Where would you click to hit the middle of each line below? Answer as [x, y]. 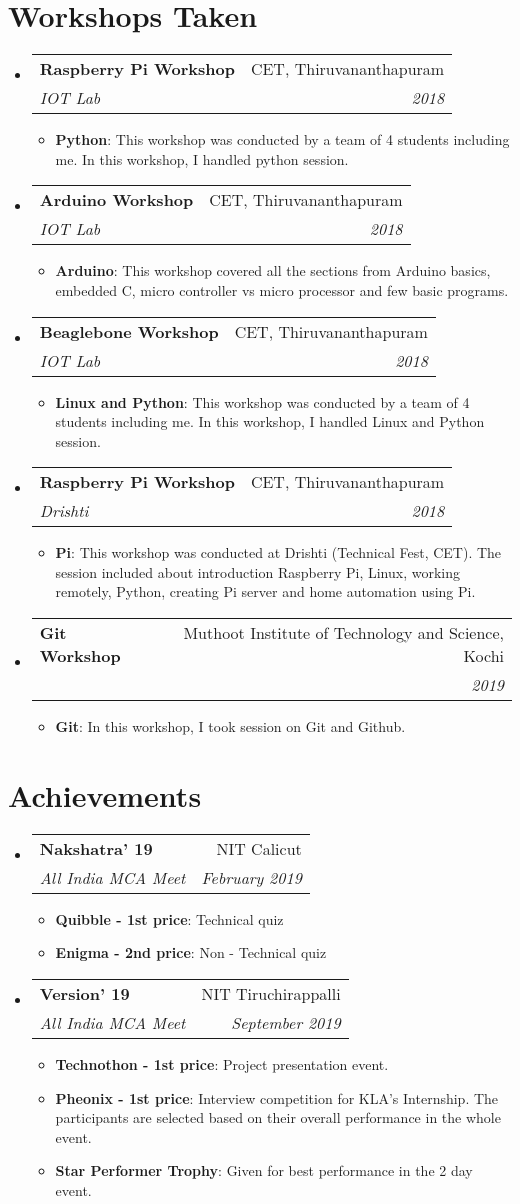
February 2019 [251, 877]
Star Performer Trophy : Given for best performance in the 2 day [264, 1170]
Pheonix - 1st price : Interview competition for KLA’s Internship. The [277, 1097]
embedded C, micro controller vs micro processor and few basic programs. [282, 289]
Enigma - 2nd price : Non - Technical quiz [191, 952]
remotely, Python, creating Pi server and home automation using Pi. [265, 591]
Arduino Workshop [116, 200]
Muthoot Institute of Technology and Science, [343, 633]
